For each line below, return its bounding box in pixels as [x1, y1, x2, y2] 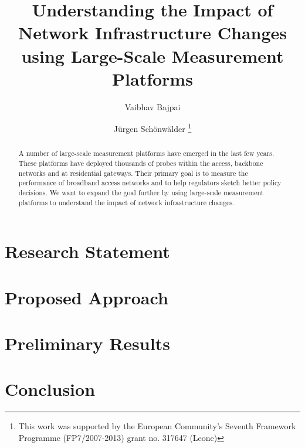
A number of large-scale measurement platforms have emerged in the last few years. [18, 148, 274, 158]
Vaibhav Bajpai [124, 100, 181, 113]
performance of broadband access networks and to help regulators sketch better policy [18, 178, 282, 188]
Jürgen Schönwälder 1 [113, 121, 192, 134]
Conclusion [5, 377, 96, 401]
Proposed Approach [5, 285, 168, 309]
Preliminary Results [5, 331, 170, 355]
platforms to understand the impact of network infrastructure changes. [18, 197, 235, 207]
